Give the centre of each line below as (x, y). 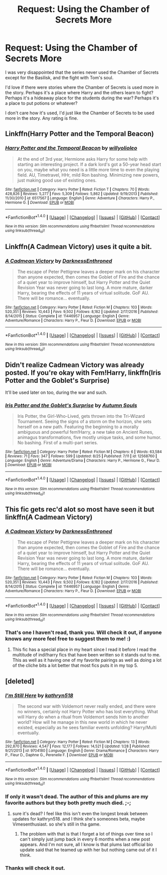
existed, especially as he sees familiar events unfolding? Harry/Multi (87, 728)
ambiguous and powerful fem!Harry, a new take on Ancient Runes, (85, 432)
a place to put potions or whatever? (42, 103)
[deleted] (20, 681)
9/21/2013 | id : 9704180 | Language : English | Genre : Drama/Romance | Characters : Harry (82, 751)
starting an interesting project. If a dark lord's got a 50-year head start (89, 164)
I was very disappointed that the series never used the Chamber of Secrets (82, 72)
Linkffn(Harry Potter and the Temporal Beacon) (80, 134)
